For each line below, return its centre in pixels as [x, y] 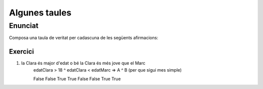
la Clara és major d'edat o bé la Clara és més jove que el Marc [83, 63]
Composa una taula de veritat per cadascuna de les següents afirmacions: [84, 38]
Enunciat [24, 26]
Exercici [21, 52]
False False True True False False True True [77, 79]
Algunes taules [40, 13]
